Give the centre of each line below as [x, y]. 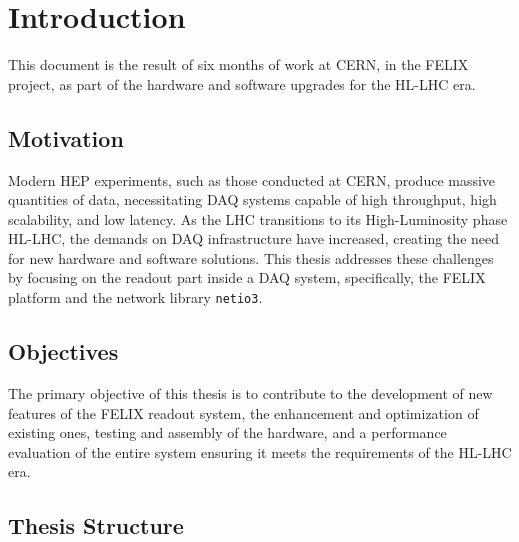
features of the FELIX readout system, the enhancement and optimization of [243, 412]
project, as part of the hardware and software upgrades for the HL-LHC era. [242, 83]
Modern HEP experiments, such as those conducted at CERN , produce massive [252, 179]
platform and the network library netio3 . [135, 297]
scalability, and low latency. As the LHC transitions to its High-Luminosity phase [258, 218]
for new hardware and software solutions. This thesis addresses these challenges [251, 257]
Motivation [66, 137]
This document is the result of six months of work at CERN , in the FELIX [238, 64]
